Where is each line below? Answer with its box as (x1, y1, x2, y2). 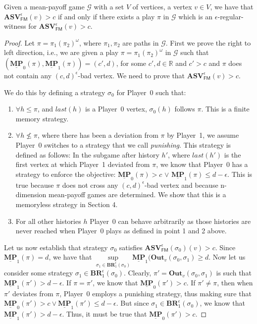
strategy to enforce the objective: (15, 168, 116, 179)
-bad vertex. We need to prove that (78, 70, 185, 80)
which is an (178, 11, 213, 21)
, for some (116, 57, 147, 68)
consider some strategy (4, 268, 73, 278)
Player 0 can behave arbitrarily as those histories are (90, 216, 251, 226)
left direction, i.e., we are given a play (4, 47, 119, 57)
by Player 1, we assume (167, 130, 239, 140)
